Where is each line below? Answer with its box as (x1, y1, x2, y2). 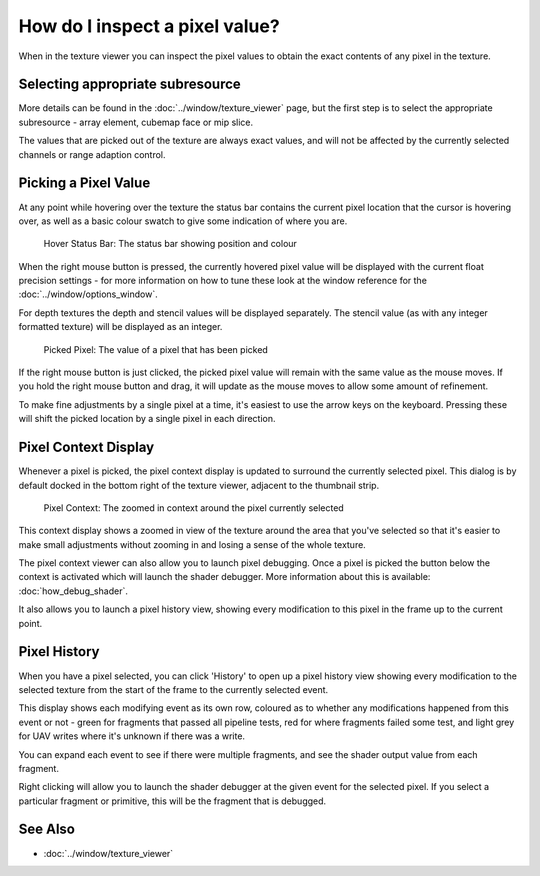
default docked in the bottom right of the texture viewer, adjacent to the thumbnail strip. (18, 479, 380, 491)
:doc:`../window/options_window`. (18, 288, 159, 300)
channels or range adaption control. (18, 148, 166, 160)
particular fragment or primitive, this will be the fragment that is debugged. (18, 795, 327, 807)
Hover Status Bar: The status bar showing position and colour (43, 238, 297, 250)
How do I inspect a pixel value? (18, 15, 280, 37)
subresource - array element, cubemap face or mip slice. (18, 116, 254, 128)
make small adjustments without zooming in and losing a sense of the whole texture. (18, 538, 367, 550)
